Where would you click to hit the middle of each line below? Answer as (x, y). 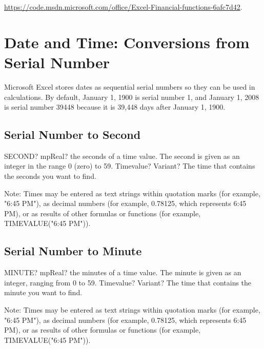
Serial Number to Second (73, 135)
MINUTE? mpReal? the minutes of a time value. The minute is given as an (123, 272)
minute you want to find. (43, 292)
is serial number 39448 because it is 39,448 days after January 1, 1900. (115, 107)
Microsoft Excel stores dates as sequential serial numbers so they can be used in (130, 86)
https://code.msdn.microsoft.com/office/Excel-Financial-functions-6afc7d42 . (123, 7)
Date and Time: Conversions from (127, 42)
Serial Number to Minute (73, 251)
